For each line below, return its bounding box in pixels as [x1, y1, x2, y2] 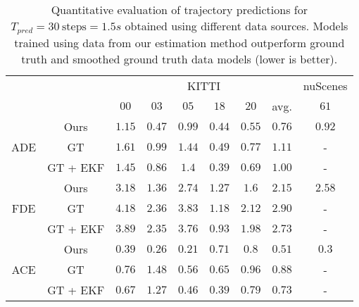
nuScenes [303, 77, 348, 94]
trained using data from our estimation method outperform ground [14, 34, 345, 51]
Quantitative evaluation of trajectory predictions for [51, 1, 308, 18]
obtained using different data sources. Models [125, 18, 348, 34]
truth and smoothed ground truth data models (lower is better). [21, 50, 338, 67]
